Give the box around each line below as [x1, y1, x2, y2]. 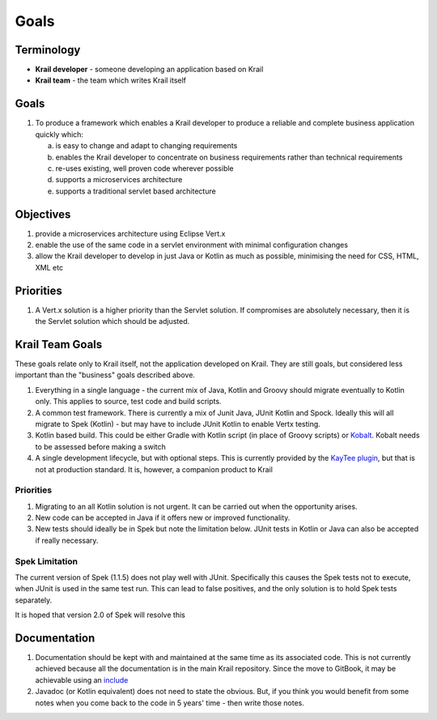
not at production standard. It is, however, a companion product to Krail [35, 464, 273, 474]
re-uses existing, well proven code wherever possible [55, 163, 234, 173]
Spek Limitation [15, 556, 78, 567]
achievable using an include [35, 675, 129, 684]
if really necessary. [35, 535, 99, 545]
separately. [15, 595, 53, 605]
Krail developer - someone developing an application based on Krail [35, 65, 264, 75]
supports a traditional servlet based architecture [55, 186, 216, 196]
